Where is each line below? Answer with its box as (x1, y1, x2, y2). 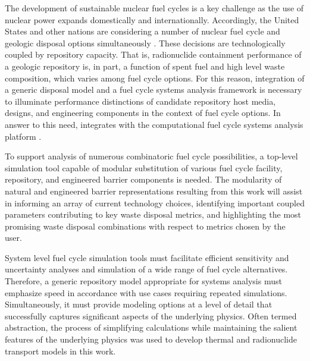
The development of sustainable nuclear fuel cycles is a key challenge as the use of (5, 2, 304, 14)
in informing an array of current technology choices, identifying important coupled (5, 196, 305, 209)
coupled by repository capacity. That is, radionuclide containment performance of (5, 48, 302, 61)
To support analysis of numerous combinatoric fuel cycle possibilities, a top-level (5, 150, 298, 162)
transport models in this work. (5, 344, 116, 357)
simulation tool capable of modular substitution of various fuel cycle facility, (5, 161, 283, 174)
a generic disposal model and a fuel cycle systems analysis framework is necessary (5, 83, 302, 96)
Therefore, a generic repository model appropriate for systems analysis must (5, 275, 282, 287)
